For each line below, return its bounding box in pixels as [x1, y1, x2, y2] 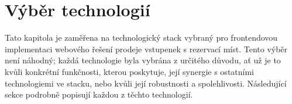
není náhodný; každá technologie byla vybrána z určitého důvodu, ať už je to [5, 54, 281, 66]
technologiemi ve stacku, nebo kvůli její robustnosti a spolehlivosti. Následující [5, 77, 287, 89]
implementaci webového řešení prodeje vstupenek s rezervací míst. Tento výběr [5, 42, 288, 55]
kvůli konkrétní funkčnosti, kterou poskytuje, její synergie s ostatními [5, 65, 255, 77]
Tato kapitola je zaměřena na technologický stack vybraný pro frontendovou [5, 31, 278, 44]
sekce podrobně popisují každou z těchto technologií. [5, 88, 193, 101]
